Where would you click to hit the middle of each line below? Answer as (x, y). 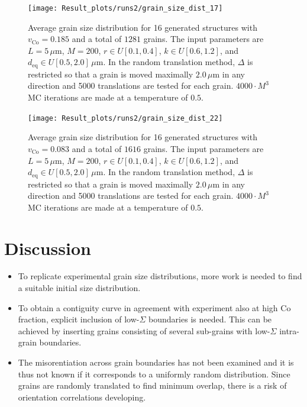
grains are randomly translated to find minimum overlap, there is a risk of (152, 385)
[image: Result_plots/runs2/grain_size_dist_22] (125, 118)
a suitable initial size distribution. (79, 288)
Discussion (48, 248)
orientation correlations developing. (82, 397)
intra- (290, 330)
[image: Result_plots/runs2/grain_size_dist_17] (125, 8)
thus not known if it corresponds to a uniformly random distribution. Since (154, 374)
